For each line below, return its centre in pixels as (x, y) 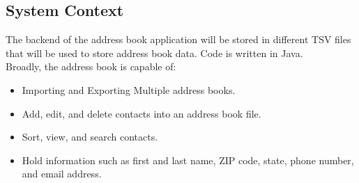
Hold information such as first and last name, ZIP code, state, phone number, (188, 160)
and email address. (62, 174)
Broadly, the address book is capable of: (91, 66)
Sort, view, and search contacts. (90, 137)
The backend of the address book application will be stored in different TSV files (178, 39)
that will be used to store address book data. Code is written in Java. (154, 53)
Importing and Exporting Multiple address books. (129, 89)
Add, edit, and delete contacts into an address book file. (142, 113)
